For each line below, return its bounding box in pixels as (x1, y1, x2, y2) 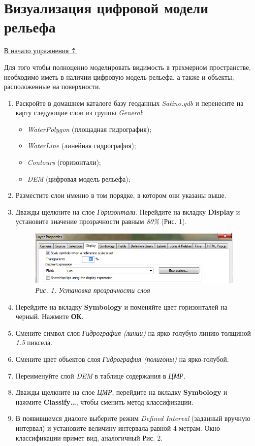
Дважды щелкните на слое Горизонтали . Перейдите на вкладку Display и (15, 206, 240, 217)
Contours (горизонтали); (27, 157, 101, 167)
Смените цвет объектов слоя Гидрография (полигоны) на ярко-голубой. (15, 354, 229, 364)
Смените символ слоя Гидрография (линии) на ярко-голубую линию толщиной (15, 327, 251, 338)
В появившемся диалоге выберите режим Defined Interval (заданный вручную (15, 413, 251, 423)
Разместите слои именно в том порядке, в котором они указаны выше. (15, 190, 226, 200)
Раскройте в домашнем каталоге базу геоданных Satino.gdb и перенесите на (15, 97, 244, 108)
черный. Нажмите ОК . (15, 311, 84, 321)
